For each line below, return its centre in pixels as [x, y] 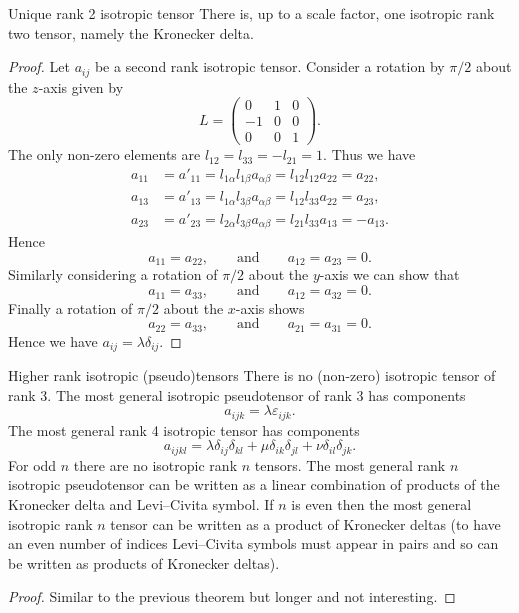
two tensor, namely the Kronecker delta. [131, 32]
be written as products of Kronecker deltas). [144, 562]
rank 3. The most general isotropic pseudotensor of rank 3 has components [237, 394]
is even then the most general [381, 503]
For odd [32, 464]
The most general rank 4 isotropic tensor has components [184, 429]
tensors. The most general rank [350, 464]
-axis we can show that [389, 274]
